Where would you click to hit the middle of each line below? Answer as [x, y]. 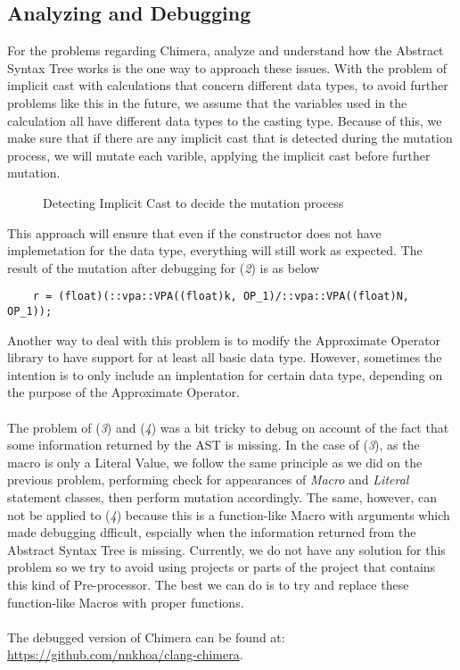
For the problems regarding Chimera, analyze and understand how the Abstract [226, 50]
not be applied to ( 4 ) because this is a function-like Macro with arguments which [229, 514]
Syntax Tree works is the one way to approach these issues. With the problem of [227, 67]
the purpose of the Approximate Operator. [123, 392]
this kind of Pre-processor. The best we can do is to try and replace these [208, 584]
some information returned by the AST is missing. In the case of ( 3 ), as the [214, 445]
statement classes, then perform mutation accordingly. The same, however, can [222, 496]
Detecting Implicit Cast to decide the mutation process [193, 202]
